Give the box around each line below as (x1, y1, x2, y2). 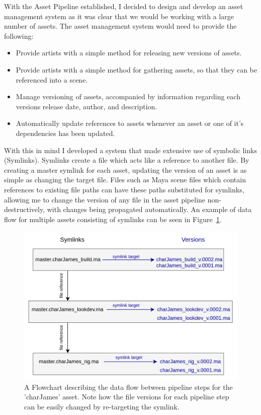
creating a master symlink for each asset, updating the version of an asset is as (4, 164, 247, 175)
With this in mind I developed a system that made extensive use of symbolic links (4, 145, 257, 155)
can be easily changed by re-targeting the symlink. (24, 401, 180, 411)
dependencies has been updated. (16, 127, 115, 138)
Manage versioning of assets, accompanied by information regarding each (16, 91, 240, 102)
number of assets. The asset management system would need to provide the (4, 21, 237, 31)
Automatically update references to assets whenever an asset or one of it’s (16, 118, 244, 128)
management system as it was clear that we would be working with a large (4, 11, 234, 21)
